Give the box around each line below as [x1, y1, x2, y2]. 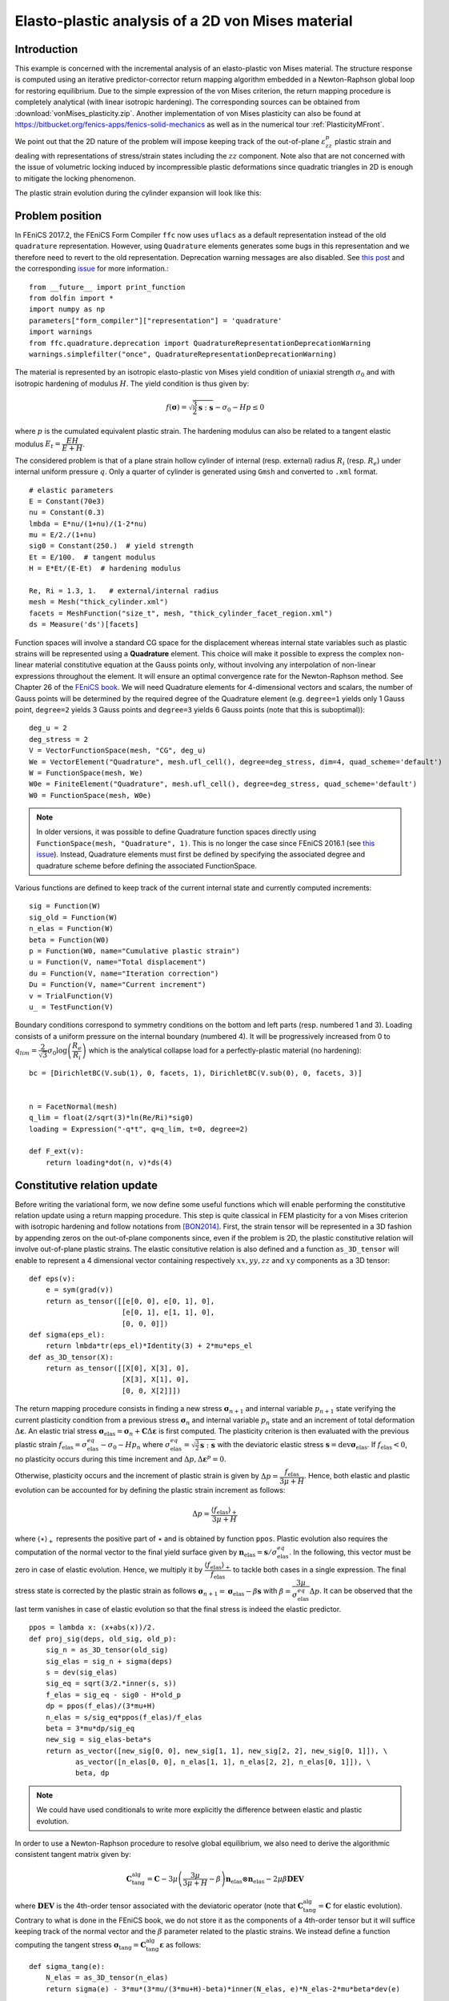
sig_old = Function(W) [29, 912, 118, 922]
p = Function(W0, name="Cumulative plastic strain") [29, 946, 240, 956]
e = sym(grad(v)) [45, 1285, 114, 1294]
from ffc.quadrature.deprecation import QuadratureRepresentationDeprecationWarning [29, 339, 371, 347]
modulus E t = [14, 439, 62, 451]
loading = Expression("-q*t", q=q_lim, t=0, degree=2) [29, 1125, 249, 1133]
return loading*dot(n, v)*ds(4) [45, 1157, 173, 1167]
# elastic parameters [29, 485, 114, 495]
